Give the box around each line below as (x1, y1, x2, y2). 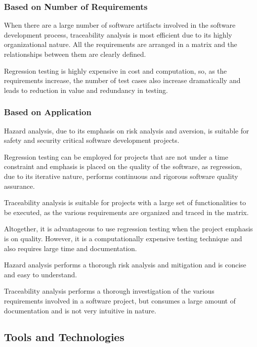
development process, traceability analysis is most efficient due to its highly (4, 29, 232, 40)
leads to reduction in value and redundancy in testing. (4, 85, 168, 95)
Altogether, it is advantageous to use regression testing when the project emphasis (4, 223, 253, 234)
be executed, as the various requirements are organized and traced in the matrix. (4, 207, 249, 217)
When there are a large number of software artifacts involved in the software (4, 20, 236, 30)
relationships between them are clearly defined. (4, 49, 146, 59)
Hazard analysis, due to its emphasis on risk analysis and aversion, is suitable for (4, 125, 249, 135)
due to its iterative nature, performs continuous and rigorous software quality (4, 171, 238, 181)
